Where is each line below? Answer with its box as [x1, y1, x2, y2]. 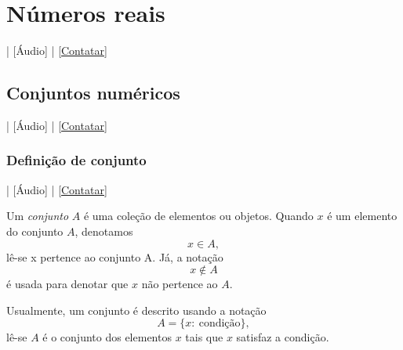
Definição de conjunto [6, 150, 147, 170]
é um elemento [327, 207, 398, 224]
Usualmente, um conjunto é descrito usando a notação [6, 301, 267, 318]
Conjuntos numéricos [6, 81, 180, 105]
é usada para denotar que [6, 276, 129, 292]
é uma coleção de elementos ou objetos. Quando [83, 207, 314, 224]
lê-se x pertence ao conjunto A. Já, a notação [6, 248, 223, 265]
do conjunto [6, 222, 64, 239]
